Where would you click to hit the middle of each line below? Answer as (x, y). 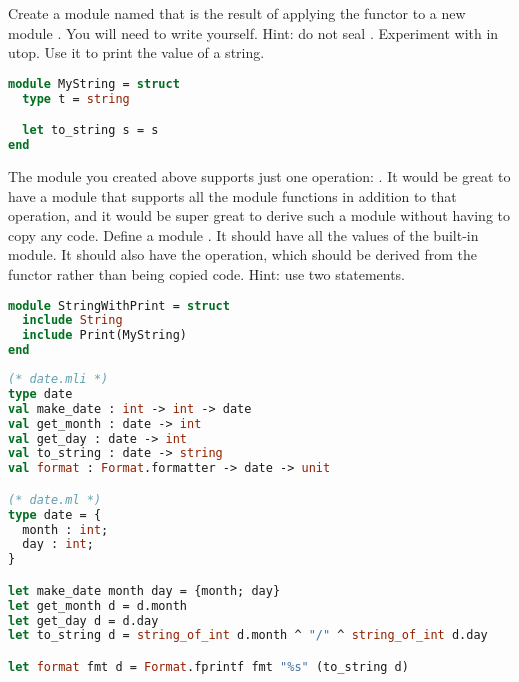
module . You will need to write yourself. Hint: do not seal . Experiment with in (253, 32)
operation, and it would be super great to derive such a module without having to (259, 215)
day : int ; (58, 544)
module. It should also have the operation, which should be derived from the (242, 254)
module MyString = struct (94, 83)
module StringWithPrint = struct (119, 305)
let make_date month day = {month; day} (144, 590)
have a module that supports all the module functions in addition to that (232, 195)
